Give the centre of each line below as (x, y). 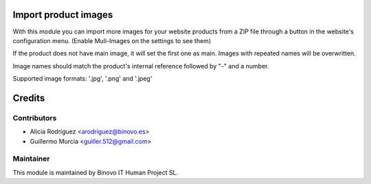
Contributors (35, 118)
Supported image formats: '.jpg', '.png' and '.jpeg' (82, 79)
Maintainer (31, 159)
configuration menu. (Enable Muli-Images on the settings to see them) (112, 40)
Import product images (63, 15)
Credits (29, 98)
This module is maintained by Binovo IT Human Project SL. (95, 172)
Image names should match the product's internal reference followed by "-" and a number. (141, 66)
